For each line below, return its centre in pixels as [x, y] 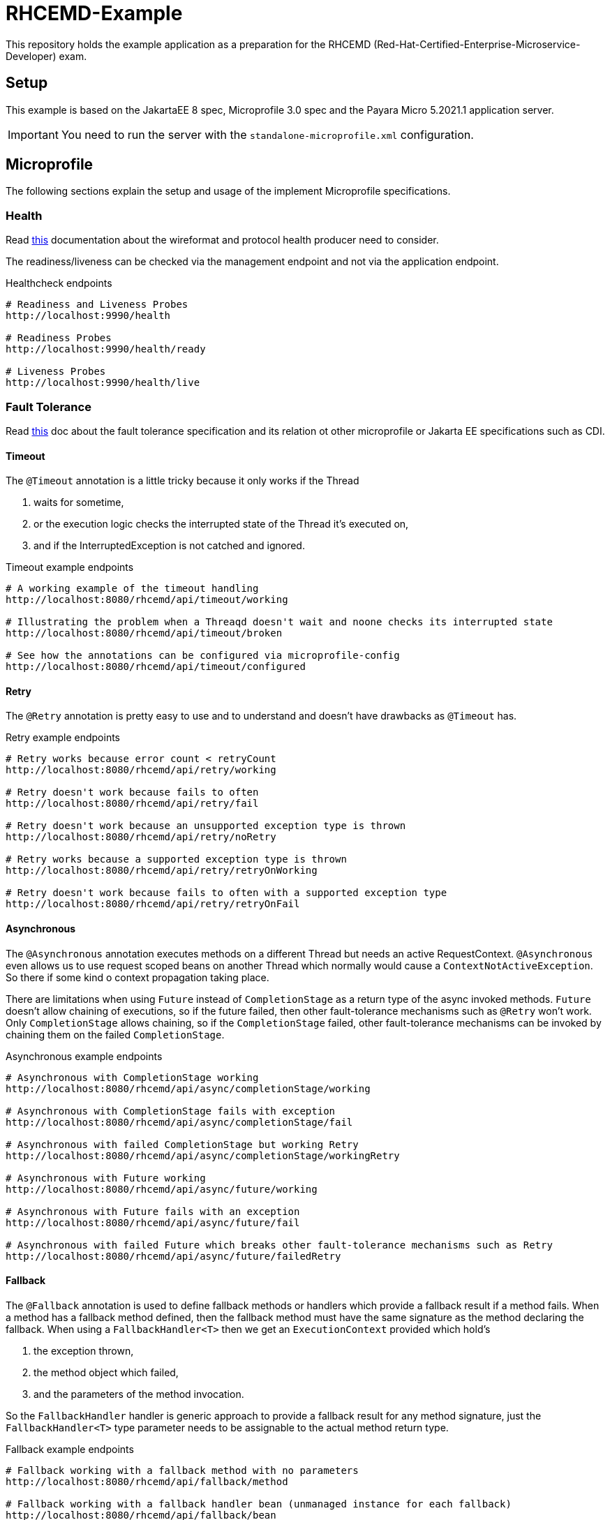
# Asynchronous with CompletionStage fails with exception [171, 1111]
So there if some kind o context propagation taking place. [137, 977]
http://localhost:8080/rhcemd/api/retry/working [141, 770]
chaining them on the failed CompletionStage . [115, 1034]
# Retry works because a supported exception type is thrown [176, 859]
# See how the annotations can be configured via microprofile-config [203, 656]
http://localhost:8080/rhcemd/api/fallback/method [147, 1481]
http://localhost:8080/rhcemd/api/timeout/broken [144, 633]
